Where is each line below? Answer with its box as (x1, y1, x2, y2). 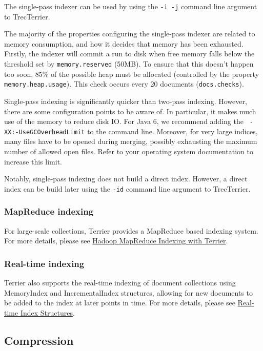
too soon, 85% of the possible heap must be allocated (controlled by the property (4, 68, 259, 79)
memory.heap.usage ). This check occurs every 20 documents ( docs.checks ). (4, 78, 244, 89)
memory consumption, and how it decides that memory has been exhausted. (4, 38, 244, 49)
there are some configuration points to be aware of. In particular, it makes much (4, 106, 256, 116)
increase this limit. (4, 156, 62, 167)
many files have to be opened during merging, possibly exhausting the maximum (4, 136, 257, 147)
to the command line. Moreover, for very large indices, (87, 126, 258, 136)
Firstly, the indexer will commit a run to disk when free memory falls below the (4, 48, 255, 59)
